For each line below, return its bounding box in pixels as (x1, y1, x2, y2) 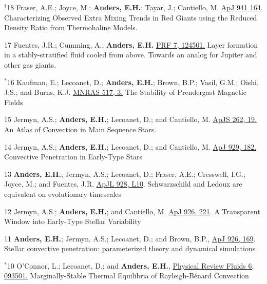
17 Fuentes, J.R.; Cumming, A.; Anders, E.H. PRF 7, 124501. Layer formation (4, 39, 258, 50)
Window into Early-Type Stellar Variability (4, 216, 141, 227)
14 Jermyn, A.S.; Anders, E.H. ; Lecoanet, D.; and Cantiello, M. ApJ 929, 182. (4, 141, 257, 152)
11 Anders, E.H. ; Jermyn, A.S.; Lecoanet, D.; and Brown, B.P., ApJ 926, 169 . (4, 233, 256, 244)
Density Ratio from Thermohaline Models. (4, 22, 138, 33)
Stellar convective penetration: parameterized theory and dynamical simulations (4, 243, 256, 254)
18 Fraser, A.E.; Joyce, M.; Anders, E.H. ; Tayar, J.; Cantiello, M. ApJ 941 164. (7, 2, 263, 12)
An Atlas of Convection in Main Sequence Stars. (4, 124, 157, 134)
